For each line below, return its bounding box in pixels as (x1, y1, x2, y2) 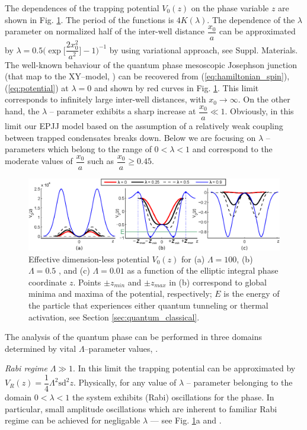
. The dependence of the (207, 13, 295, 25)
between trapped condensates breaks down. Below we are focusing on (5, 131, 256, 143)
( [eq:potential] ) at (5, 81, 69, 94)
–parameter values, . (84, 342, 158, 354)
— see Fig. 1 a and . (150, 414, 222, 426)
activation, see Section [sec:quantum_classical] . (28, 310, 200, 323)
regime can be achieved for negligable (5, 414, 140, 426)
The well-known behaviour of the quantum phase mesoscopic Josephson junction (5, 58, 297, 70)
